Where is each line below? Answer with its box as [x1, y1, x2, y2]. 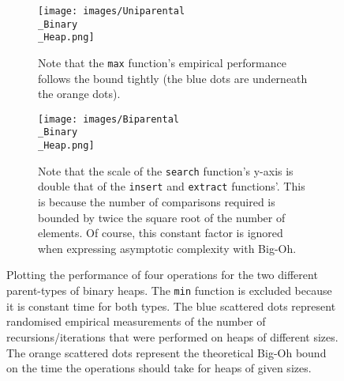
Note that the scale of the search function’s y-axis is [38, 162, 294, 179]
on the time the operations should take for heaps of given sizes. [6, 360, 312, 376]
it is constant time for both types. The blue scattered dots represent [6, 297, 336, 314]
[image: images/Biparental [38, 113, 179, 125]
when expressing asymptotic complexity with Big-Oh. [38, 240, 297, 256]
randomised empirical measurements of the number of [6, 313, 266, 330]
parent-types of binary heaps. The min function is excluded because [6, 282, 332, 299]
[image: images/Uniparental [38, 6, 185, 17]
